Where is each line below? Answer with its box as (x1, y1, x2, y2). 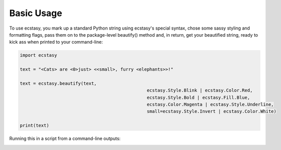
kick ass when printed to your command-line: (9, 39, 103, 45)
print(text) (20, 123, 50, 128)
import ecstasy (20, 53, 57, 58)
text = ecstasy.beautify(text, (20, 80, 97, 86)
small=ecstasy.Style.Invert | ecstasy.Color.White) (147, 108, 277, 114)
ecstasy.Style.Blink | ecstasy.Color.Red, (147, 88, 253, 93)
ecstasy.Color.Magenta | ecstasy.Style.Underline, (147, 102, 274, 107)
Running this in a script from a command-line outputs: (9, 135, 121, 141)
